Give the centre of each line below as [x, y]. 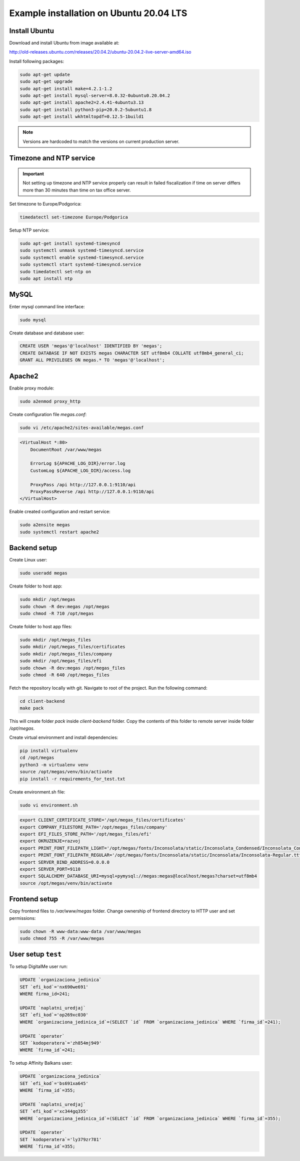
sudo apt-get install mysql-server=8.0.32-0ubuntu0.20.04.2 [95, 95]
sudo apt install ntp [46, 279]
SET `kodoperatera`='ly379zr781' [61, 1139]
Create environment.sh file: [37, 792]
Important [33, 173]
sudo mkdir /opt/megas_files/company [66, 654]
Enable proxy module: [32, 388]
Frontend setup [34, 899]
